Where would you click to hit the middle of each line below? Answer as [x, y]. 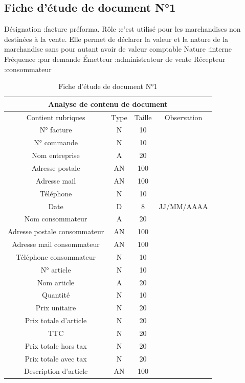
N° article [56, 269]
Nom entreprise [56, 155]
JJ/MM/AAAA [183, 206]
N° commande [56, 142]
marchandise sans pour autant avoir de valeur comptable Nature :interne [118, 49]
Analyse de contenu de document [108, 104]
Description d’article [56, 371]
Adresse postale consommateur [56, 231]
